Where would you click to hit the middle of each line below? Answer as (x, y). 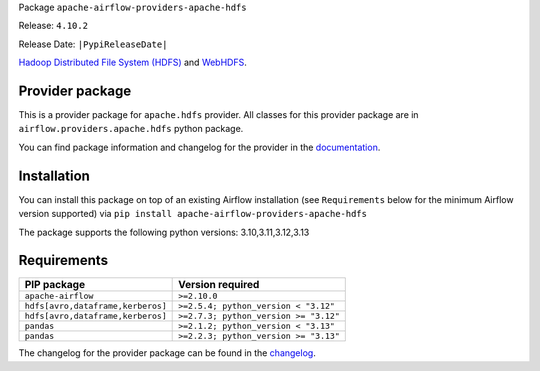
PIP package (54, 285)
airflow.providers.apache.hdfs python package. (131, 129)
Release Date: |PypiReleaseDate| (93, 44)
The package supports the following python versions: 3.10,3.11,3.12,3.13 (164, 232)
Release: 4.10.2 (53, 26)
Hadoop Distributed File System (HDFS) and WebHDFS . (132, 62)
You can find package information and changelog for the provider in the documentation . (199, 147)
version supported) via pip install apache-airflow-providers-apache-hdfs (192, 214)
